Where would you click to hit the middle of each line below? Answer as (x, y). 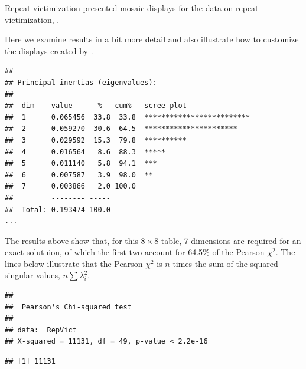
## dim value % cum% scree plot (96, 106)
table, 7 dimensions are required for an (231, 240)
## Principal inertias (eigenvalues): (81, 82)
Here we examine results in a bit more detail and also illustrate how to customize (152, 39)
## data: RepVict (41, 330)
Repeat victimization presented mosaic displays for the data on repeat (132, 8)
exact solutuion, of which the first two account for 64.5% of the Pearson (135, 252)
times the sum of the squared (225, 263)
